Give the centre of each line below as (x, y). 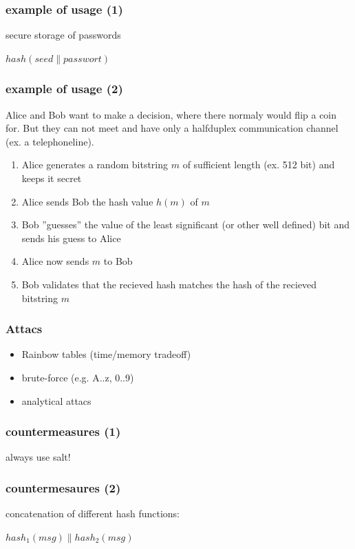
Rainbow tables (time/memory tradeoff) (106, 354)
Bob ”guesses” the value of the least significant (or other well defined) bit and (186, 224)
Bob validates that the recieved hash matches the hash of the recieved (169, 284)
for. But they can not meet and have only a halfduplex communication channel (172, 128)
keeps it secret (52, 178)
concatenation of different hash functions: (93, 513)
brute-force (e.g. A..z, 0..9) (78, 377)
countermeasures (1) (63, 431)
